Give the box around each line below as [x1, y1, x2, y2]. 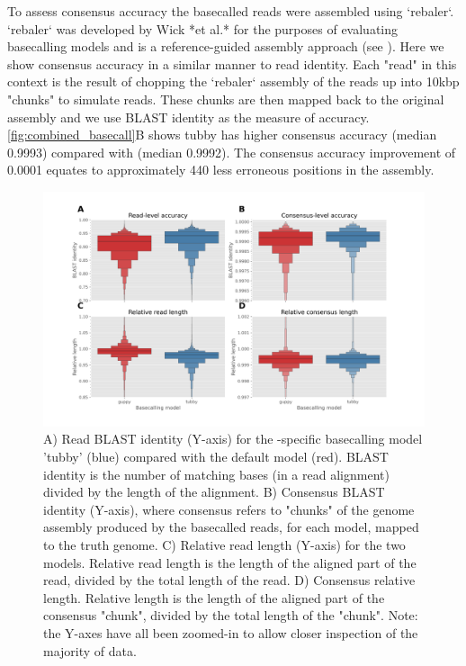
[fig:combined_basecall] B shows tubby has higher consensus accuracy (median [7, 125, 437, 144]
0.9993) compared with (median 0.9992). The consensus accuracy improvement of [7, 142, 456, 161]
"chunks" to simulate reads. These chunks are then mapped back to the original [7, 89, 444, 108]
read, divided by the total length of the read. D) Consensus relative [43, 571, 416, 589]
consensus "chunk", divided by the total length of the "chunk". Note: [43, 606, 418, 625]
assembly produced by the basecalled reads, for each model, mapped [43, 517, 419, 536]
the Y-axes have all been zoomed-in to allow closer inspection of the [43, 623, 418, 642]
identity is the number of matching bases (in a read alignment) [43, 464, 390, 483]
